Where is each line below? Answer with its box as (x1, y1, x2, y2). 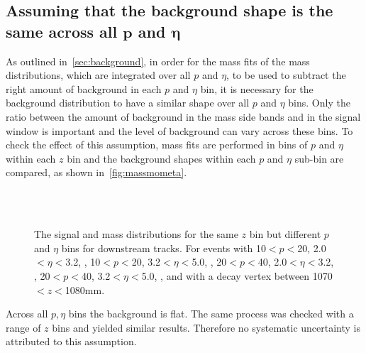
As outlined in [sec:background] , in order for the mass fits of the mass (6, 53, 310, 68)
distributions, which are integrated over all (6, 67, 191, 82)
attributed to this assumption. (6, 334, 137, 349)
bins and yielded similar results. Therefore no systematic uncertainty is (52, 320, 361, 335)
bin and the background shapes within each (67, 151, 256, 165)
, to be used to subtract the (226, 67, 346, 82)
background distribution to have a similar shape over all (6, 95, 250, 110)
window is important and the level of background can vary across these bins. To (6, 123, 353, 138)
